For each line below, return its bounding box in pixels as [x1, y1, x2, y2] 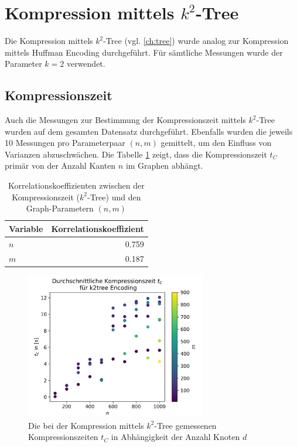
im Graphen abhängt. [125, 159, 203, 172]
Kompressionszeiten [28, 431, 98, 443]
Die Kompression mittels [5, 35, 93, 47]
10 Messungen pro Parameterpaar [5, 137, 125, 149]
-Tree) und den [87, 190, 141, 203]
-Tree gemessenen [154, 419, 217, 431]
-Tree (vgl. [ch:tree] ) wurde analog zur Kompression [103, 35, 289, 47]
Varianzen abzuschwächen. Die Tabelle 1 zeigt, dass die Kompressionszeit [5, 148, 267, 160]
